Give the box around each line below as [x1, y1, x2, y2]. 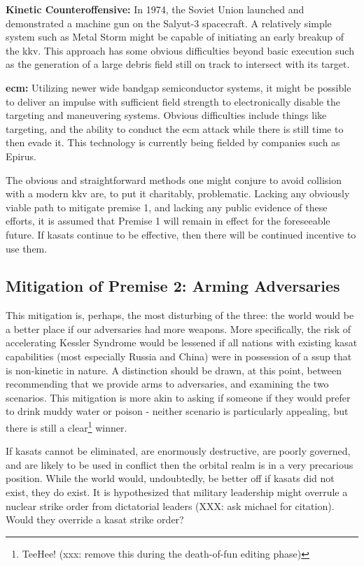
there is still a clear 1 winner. [6, 418, 127, 434]
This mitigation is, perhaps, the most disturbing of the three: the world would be [6, 308, 354, 323]
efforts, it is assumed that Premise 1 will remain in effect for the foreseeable [6, 213, 330, 228]
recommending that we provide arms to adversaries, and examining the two [6, 376, 329, 391]
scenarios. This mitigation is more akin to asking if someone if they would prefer [6, 390, 351, 404]
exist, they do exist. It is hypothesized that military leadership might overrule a [6, 485, 348, 500]
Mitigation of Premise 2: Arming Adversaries [6, 275, 340, 297]
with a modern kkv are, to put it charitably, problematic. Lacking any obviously [6, 186, 350, 201]
